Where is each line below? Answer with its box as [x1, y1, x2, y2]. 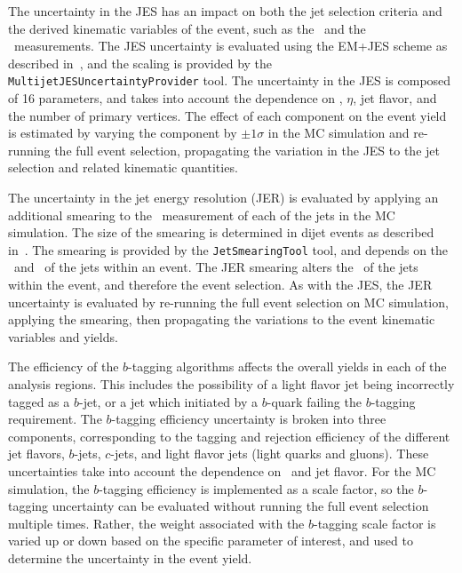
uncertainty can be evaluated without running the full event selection [52, 497, 429, 515]
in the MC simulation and [267, 123, 410, 142]
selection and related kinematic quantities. [8, 158, 238, 177]
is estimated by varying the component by [8, 123, 237, 142]
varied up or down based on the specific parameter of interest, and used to [8, 531, 413, 550]
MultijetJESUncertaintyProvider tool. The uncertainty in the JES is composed [8, 71, 451, 90]
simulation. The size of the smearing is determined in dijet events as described [8, 223, 434, 242]
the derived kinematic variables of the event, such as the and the [8, 19, 366, 37]
